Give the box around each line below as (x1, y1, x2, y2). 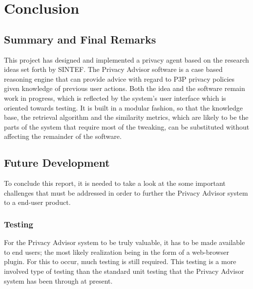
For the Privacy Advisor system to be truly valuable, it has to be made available (4, 237, 245, 247)
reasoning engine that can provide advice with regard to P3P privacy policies (4, 73, 235, 84)
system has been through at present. (4, 275, 113, 286)
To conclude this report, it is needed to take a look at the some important (4, 178, 226, 188)
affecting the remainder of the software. (4, 131, 122, 141)
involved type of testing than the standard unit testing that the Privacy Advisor (4, 266, 244, 276)
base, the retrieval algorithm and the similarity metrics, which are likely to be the (4, 112, 249, 122)
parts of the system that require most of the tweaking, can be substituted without (4, 121, 250, 132)
